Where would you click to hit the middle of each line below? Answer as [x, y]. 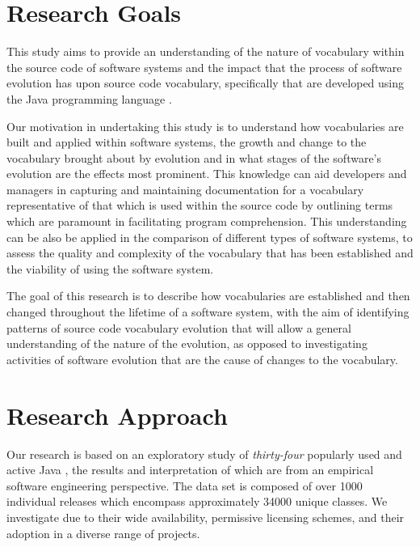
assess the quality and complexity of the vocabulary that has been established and [210, 253]
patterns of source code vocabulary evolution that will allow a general [179, 327]
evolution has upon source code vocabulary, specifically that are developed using [206, 83]
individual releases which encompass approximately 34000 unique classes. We [197, 501]
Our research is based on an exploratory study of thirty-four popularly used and [204, 454]
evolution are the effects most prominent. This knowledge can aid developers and [207, 174]
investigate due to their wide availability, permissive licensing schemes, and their [206, 517]
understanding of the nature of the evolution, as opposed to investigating [187, 343]
